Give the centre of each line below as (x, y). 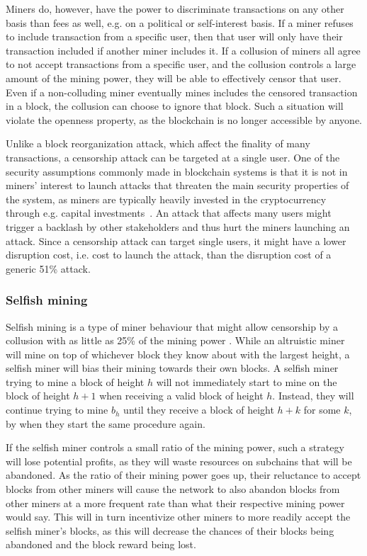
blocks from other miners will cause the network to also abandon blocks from (173, 489)
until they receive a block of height (199, 410)
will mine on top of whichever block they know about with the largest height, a (178, 354)
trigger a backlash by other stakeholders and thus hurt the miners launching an (178, 226)
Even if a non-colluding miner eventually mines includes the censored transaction (182, 92)
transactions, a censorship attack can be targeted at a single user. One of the (173, 157)
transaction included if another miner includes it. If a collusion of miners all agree (183, 50)
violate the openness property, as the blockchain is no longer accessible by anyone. (184, 119)
